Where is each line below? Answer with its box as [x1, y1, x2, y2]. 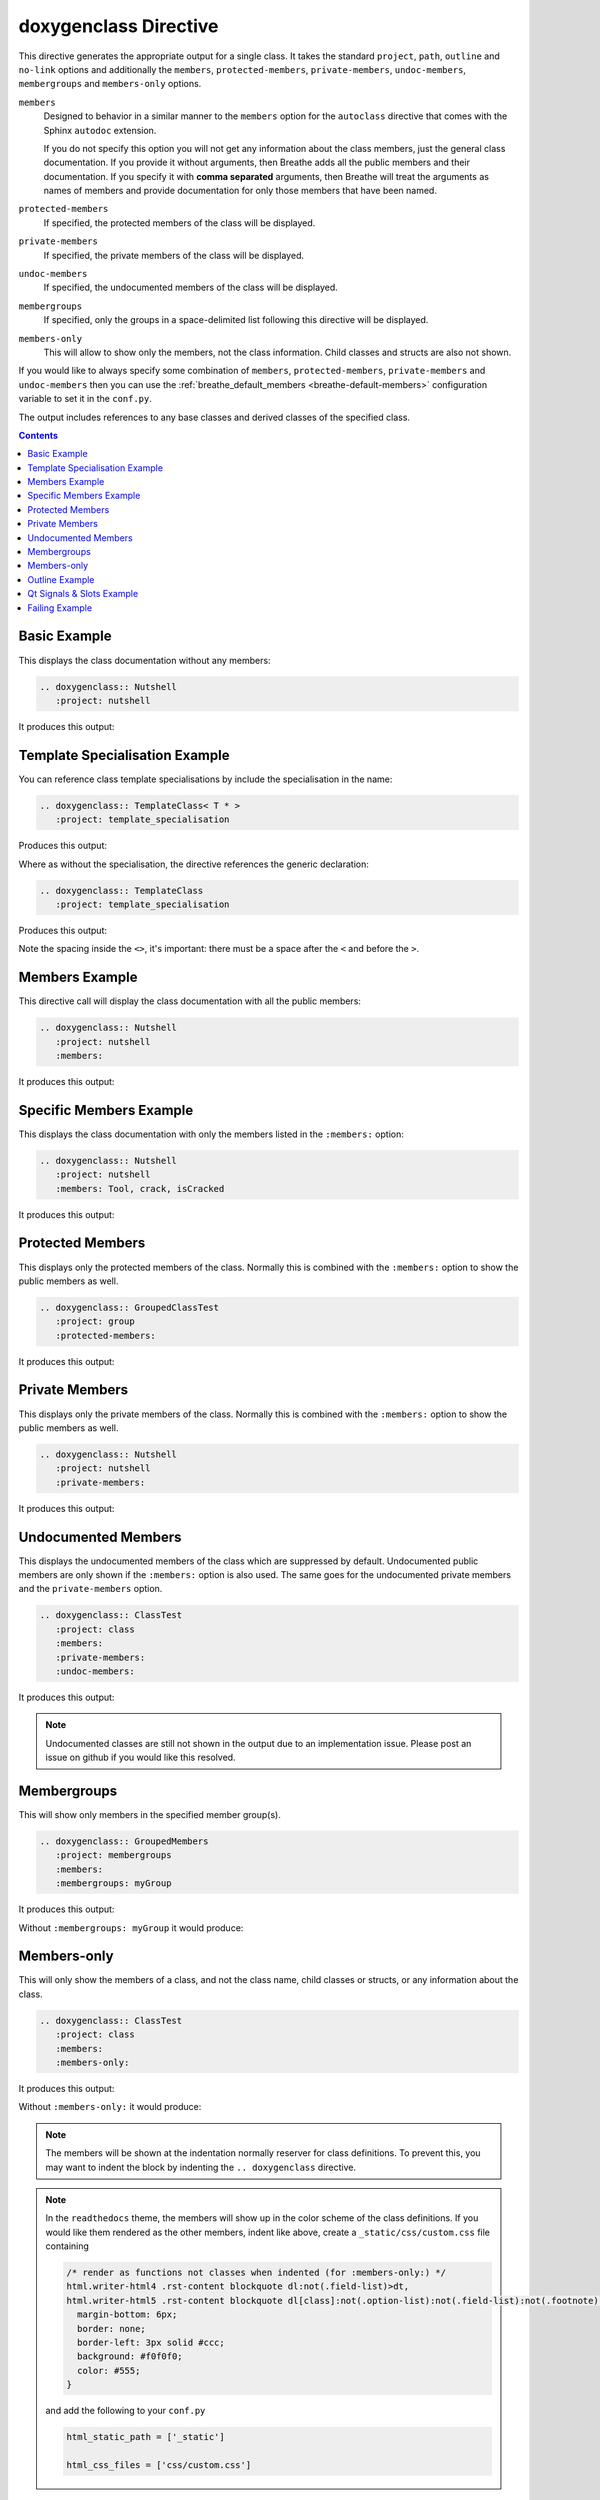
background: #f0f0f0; [76, 2351, 184, 2362]
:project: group [55, 1316, 135, 1327]
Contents [18, 429, 59, 441]
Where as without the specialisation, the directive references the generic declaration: [18, 858, 369, 870]
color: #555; [76, 2365, 141, 2376]
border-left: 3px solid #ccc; [76, 2337, 225, 2349]
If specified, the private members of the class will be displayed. [43, 249, 305, 261]
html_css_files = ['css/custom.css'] [66, 2459, 252, 2470]
